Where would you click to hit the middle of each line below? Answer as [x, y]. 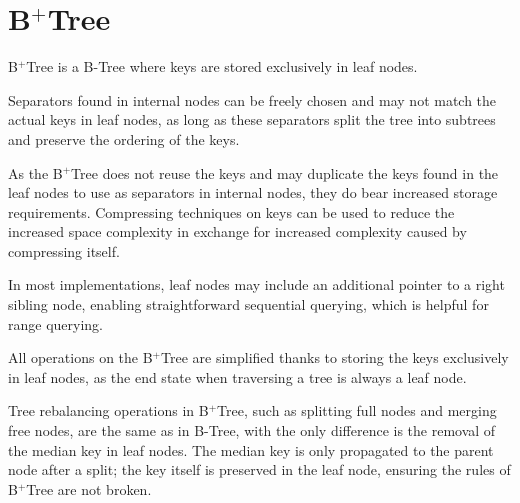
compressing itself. [64, 250]
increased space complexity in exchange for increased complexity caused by [237, 231]
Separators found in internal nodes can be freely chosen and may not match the [252, 99]
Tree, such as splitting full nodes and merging [357, 410]
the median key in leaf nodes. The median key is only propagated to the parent [251, 449]
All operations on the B [80, 357]
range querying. [55, 323]
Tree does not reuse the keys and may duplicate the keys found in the [285, 172]
